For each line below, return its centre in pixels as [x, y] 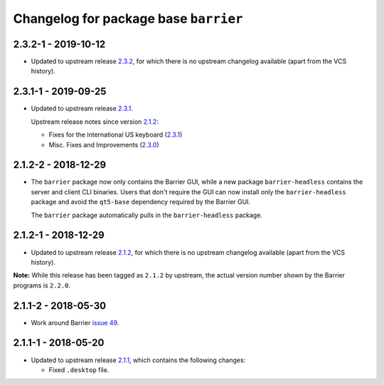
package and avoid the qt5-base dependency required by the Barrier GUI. [141, 202]
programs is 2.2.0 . [42, 285]
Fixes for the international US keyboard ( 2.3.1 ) [116, 135]
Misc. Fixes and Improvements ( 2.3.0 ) [104, 144]
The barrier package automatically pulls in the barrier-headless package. [147, 215]
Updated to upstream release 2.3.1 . [82, 109]
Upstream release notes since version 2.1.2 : [95, 122]
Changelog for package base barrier [128, 19]
